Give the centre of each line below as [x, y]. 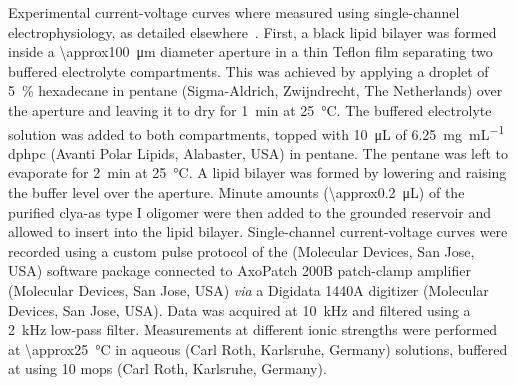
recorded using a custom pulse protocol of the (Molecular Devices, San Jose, [241, 250]
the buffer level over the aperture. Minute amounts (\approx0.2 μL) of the [236, 192]
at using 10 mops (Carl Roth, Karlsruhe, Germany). [167, 368]
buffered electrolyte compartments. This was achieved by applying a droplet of [248, 70]
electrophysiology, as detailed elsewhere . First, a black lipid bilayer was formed [252, 31]
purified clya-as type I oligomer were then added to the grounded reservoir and [250, 211]
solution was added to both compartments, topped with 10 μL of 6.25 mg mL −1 [256, 132]
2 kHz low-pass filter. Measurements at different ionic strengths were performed [253, 329]
